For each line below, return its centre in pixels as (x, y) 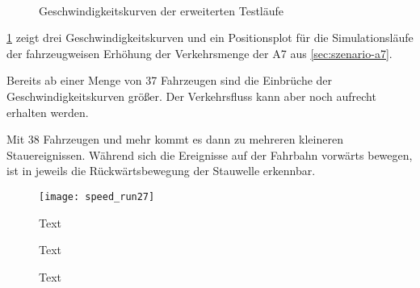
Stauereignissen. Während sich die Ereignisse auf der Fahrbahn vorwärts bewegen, (210, 154)
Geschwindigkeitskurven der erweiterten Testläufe (162, 10)
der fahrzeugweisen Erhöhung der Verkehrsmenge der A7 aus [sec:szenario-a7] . (199, 53)
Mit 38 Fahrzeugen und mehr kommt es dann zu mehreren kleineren (175, 139)
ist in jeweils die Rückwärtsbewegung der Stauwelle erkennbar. (161, 171)
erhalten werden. (48, 112)
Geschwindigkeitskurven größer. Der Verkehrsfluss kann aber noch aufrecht (191, 96)
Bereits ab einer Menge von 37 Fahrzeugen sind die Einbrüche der (170, 80)
